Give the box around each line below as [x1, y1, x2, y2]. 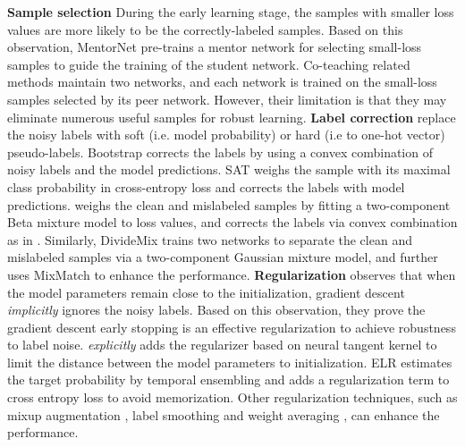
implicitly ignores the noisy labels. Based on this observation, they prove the [7, 300, 426, 319]
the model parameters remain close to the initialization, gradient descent [7, 283, 405, 301]
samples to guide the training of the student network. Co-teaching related [7, 55, 410, 73]
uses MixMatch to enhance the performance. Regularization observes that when [7, 265, 456, 283]
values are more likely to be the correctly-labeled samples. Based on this [7, 20, 403, 38]
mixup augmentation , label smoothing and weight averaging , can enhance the [7, 405, 440, 424]
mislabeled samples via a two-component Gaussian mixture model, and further [7, 248, 438, 266]
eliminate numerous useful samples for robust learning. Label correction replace [7, 107, 456, 126]
